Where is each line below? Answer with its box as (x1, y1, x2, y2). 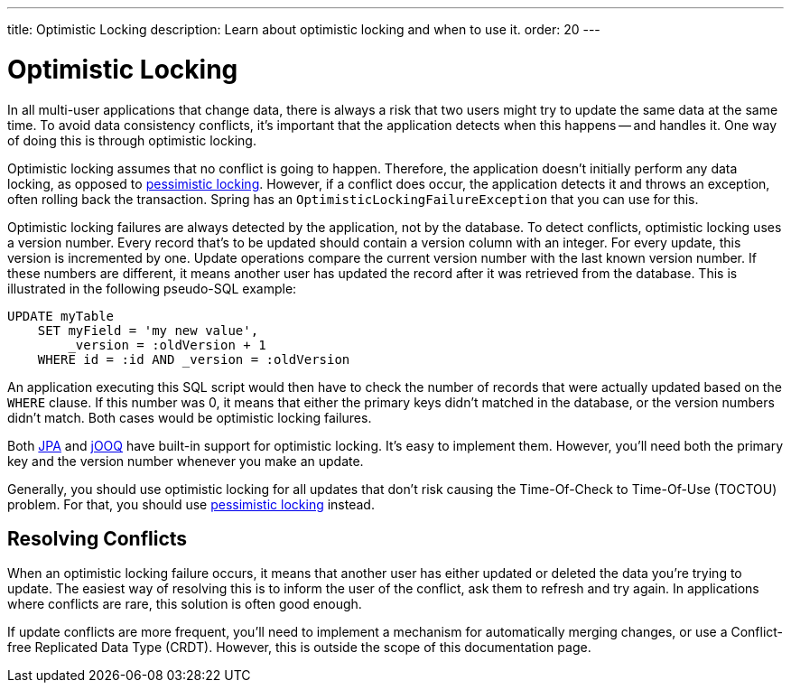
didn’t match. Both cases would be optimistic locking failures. (7, 409, 372, 425)
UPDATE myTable (7, 308, 115, 323)
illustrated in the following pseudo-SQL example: (7, 280, 297, 296)
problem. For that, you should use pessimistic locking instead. (7, 496, 375, 512)
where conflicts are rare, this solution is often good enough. (7, 596, 362, 612)
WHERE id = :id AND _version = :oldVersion (37, 351, 350, 367)
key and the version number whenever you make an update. (7, 452, 364, 469)
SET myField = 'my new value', (37, 322, 259, 338)
